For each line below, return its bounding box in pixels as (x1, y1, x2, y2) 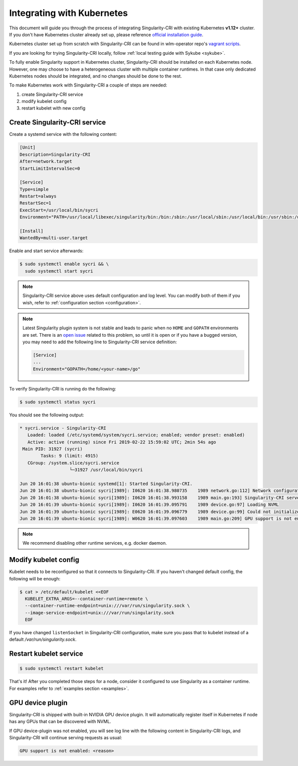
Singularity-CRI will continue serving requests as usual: (9, 734, 122, 741)
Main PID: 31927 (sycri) (22, 446, 83, 452)
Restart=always (19, 193, 57, 199)
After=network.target (19, 159, 73, 164)
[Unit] (19, 145, 36, 150)
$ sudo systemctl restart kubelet (19, 666, 104, 671)
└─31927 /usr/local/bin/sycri (69, 467, 143, 473)
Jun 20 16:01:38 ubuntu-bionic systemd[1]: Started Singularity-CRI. (19, 480, 193, 486)
